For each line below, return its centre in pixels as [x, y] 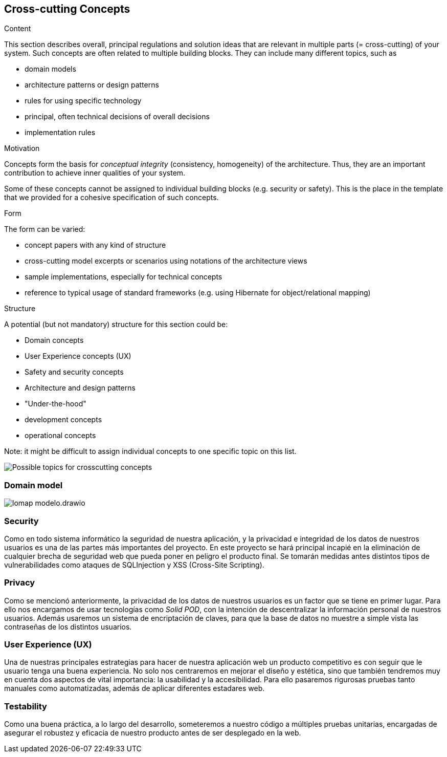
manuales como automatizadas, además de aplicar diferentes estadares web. [135, 688]
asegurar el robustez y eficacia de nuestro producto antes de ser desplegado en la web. [153, 733]
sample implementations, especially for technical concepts [124, 277]
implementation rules [60, 133]
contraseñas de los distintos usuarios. [68, 626]
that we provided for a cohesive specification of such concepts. [111, 198]
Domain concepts [54, 340]
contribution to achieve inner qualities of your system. [95, 173]
